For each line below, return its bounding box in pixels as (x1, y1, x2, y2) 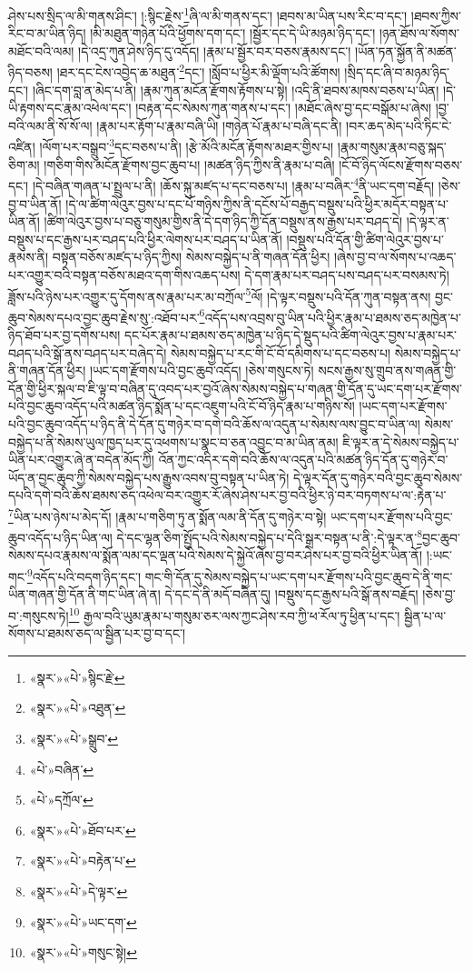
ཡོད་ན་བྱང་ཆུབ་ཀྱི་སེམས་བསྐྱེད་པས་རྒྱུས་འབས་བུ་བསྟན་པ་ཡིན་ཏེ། (8, 467, 290, 486)
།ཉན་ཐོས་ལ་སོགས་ (379, 24, 459, 43)
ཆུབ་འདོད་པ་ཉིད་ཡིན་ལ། (8, 527, 113, 546)
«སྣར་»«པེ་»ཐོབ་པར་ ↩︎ (29, 820, 136, 839)
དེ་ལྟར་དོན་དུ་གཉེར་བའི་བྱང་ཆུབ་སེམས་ (292, 467, 463, 486)
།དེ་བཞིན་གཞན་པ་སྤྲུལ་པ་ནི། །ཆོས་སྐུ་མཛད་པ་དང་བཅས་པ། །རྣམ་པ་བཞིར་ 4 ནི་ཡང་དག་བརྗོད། (32, 174, 435, 195)
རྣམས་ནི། (8, 247, 49, 266)
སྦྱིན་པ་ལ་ (404, 606, 447, 625)
